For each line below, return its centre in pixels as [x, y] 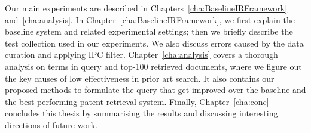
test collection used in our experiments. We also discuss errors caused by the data [154, 43]
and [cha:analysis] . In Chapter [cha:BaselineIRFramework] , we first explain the [150, 19]
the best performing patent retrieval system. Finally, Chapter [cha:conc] [137, 101]
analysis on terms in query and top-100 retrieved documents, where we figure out [153, 66]
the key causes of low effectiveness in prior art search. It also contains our [140, 78]
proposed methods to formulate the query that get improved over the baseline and [155, 90]
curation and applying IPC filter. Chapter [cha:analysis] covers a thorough [141, 55]
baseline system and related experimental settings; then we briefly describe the [149, 31]
